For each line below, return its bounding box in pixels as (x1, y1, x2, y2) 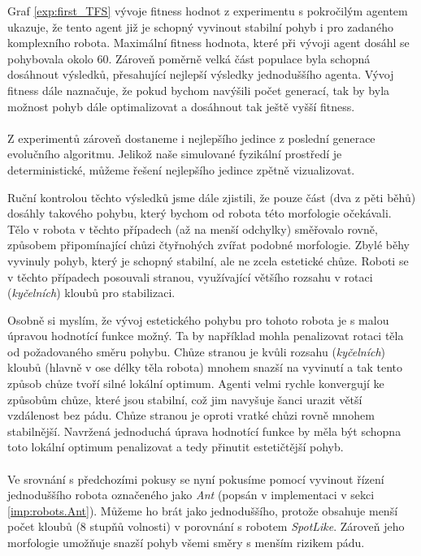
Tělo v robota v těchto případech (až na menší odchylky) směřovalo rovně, (7, 220, 378, 237)
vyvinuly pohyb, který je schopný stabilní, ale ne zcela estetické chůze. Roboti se (7, 252, 409, 269)
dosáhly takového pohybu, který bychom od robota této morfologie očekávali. (7, 205, 392, 222)
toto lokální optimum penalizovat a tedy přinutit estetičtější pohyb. (7, 438, 344, 455)
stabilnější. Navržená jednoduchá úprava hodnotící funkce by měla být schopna (7, 422, 401, 439)
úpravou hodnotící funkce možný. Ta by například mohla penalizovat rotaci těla (7, 327, 404, 344)
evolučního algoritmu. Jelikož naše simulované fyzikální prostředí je (7, 145, 342, 162)
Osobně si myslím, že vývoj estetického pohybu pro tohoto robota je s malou (7, 311, 389, 328)
